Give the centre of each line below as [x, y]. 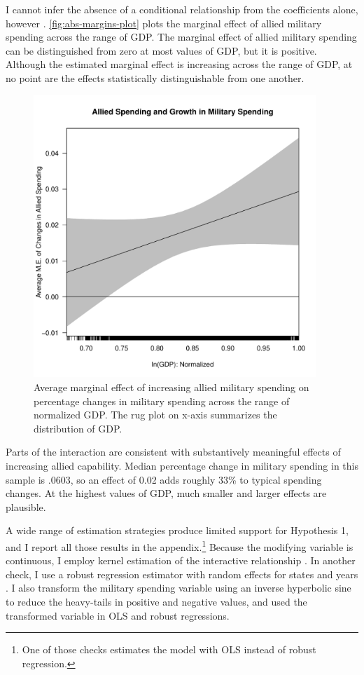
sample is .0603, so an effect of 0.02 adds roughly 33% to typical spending [164, 479]
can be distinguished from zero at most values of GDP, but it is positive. [161, 50]
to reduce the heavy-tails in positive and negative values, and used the [156, 601]
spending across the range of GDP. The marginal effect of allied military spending [181, 37]
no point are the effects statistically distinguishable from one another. [155, 77]
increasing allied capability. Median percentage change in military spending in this [182, 465]
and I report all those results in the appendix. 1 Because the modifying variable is [180, 545]
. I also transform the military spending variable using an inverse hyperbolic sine [178, 588]
